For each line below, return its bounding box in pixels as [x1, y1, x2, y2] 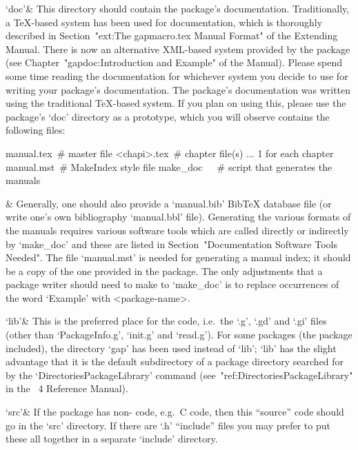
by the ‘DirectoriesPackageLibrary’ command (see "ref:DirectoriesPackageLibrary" [6, 367, 353, 382]
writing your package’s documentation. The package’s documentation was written [6, 82, 351, 96]
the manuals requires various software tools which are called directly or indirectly [6, 223, 349, 237]
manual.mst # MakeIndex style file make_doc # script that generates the [6, 159, 332, 174]
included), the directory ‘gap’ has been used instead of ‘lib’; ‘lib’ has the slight [6, 340, 337, 355]
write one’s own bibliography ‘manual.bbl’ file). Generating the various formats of [6, 209, 351, 224]
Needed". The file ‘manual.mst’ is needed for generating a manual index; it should [6, 250, 351, 265]
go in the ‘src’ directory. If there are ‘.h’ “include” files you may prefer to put [6, 418, 330, 432]
